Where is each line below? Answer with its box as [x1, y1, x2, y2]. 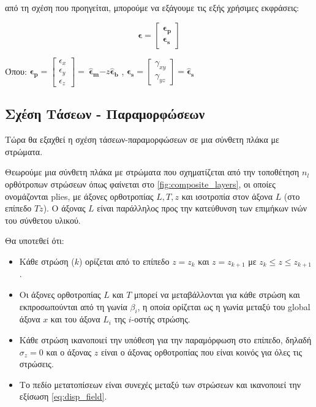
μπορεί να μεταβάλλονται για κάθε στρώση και [134, 288, 300, 301]
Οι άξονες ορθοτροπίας [19, 288, 101, 301]
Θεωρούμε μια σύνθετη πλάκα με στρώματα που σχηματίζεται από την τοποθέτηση [5, 165, 299, 178]
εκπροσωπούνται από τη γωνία [19, 300, 127, 313]
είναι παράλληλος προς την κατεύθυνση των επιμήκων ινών [97, 202, 307, 215]
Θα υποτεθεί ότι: [5, 234, 64, 247]
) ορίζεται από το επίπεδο [78, 255, 170, 268]
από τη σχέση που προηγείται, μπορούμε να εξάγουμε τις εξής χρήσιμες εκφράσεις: [5, 1, 299, 13]
